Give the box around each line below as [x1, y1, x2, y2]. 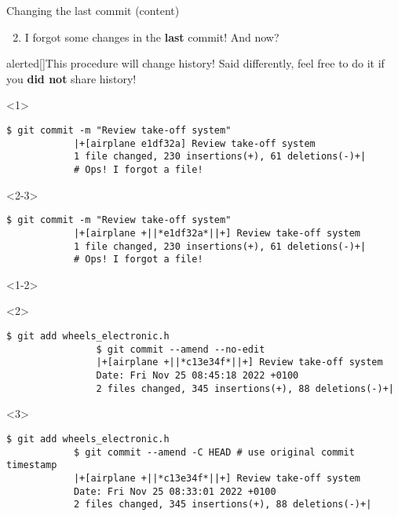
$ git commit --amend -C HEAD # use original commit [73, 446, 355, 458]
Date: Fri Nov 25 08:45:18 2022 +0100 [96, 369, 299, 381]
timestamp [6, 459, 57, 471]
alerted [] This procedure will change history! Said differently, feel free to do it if [6, 55, 385, 71]
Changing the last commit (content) [6, 2, 180, 18]
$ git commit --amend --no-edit [96, 343, 265, 355]
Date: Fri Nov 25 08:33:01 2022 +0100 [73, 485, 276, 497]
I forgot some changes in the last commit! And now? [24, 28, 279, 45]
